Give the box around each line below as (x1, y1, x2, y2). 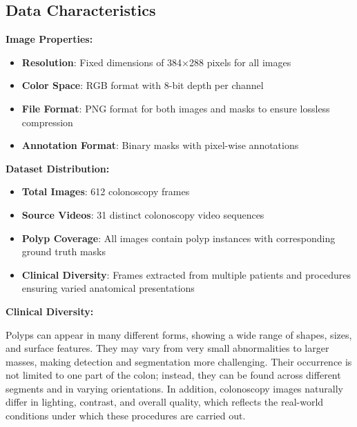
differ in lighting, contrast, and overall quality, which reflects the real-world (6, 395, 324, 409)
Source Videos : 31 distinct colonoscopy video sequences (21, 207, 264, 221)
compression (21, 115, 73, 129)
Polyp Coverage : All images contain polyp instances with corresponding (21, 230, 336, 245)
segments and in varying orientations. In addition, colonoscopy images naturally (6, 381, 343, 395)
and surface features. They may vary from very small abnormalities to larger (6, 341, 329, 355)
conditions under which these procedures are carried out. (6, 408, 246, 423)
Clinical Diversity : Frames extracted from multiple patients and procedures (21, 267, 351, 281)
